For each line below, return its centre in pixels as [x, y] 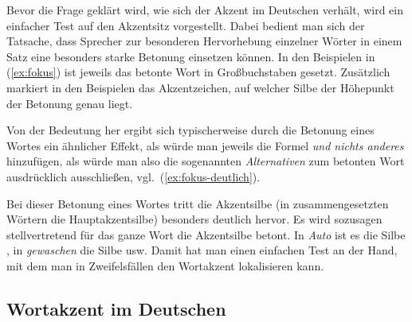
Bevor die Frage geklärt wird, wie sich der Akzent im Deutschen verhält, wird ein [205, 10]
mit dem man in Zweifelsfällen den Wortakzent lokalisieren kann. [165, 265]
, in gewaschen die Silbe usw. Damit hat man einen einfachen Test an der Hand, [202, 250]
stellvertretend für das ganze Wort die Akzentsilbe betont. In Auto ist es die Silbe [206, 234]
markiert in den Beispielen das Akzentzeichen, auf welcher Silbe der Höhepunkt [200, 87]
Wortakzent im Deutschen [116, 308]
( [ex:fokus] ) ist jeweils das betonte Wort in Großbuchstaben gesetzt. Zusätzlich [198, 72]
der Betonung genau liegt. [70, 103]
